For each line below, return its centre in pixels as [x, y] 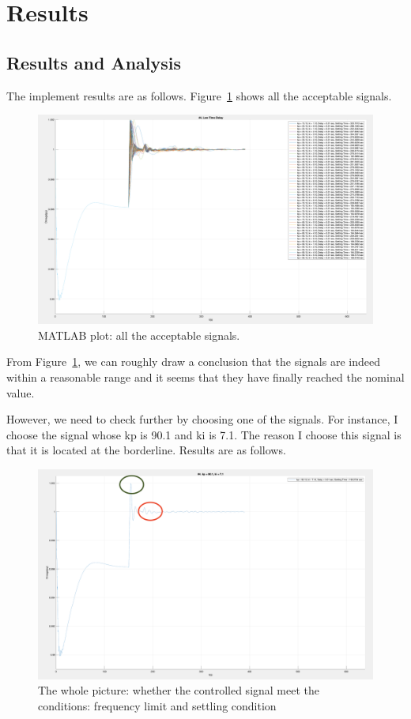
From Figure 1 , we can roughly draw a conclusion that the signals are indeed [193, 361]
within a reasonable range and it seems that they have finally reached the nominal [205, 376]
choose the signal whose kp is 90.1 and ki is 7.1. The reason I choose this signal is [204, 434]
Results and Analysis [94, 62]
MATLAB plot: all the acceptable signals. [139, 335]
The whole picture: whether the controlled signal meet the [179, 690]
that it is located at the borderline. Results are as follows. [146, 450]
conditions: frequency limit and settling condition [157, 705]
